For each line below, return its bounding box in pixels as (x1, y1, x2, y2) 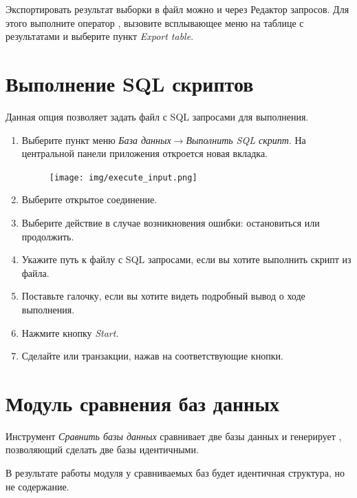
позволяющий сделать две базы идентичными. (6, 442, 199, 457)
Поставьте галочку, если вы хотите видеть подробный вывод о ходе (21, 289, 305, 303)
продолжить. (21, 229, 74, 243)
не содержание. (6, 479, 69, 493)
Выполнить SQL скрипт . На (186, 132, 306, 147)
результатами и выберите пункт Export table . (6, 29, 194, 43)
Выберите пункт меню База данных (21, 132, 171, 147)
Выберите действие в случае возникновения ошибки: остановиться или (21, 215, 320, 229)
